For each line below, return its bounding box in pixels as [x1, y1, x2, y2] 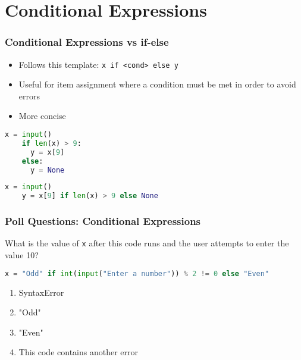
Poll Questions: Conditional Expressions [5, 214, 201, 228]
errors [18, 89, 40, 102]
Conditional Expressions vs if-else [5, 35, 169, 49]
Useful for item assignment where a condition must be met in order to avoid [18, 78, 296, 90]
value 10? [5, 249, 39, 261]
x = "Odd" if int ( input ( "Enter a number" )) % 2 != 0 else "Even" [5, 269, 269, 278]
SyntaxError [18, 286, 64, 298]
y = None [30, 165, 65, 174]
